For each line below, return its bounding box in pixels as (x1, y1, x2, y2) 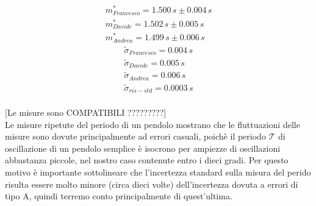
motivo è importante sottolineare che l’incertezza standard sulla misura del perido (5, 166, 311, 179)
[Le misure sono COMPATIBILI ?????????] (5, 106, 167, 119)
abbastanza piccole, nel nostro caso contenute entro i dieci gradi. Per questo (5, 154, 289, 166)
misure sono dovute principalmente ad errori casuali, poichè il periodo (5, 130, 266, 143)
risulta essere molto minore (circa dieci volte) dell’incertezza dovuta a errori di (5, 177, 298, 190)
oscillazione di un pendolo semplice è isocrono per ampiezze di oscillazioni (5, 141, 281, 154)
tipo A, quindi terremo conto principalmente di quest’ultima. (5, 190, 232, 202)
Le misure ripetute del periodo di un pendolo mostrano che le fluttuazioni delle (5, 118, 300, 130)
